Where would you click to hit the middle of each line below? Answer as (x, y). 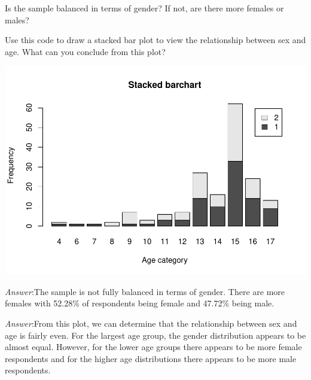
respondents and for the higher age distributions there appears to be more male (151, 358)
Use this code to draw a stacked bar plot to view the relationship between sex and (155, 40)
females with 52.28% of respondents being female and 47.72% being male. (140, 303)
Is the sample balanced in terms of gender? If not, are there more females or (144, 8)
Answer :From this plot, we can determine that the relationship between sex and (151, 323)
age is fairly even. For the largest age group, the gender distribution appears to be (155, 335)
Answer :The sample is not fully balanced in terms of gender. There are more (145, 291)
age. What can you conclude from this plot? (85, 51)
